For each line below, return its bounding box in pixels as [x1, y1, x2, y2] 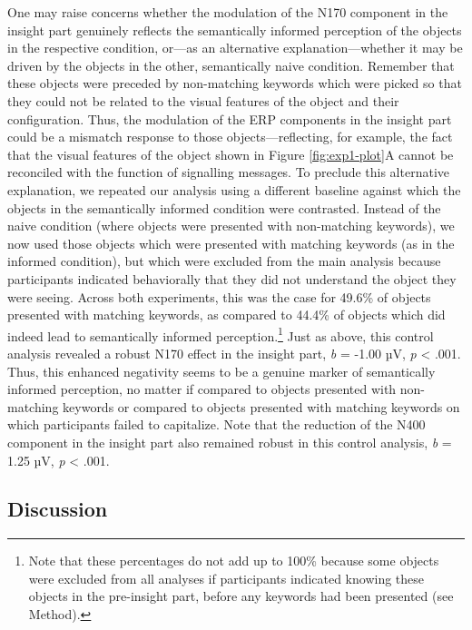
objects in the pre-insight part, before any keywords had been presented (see [28, 586, 454, 605]
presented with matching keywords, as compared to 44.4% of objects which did [7, 305, 446, 324]
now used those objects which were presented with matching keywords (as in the [7, 233, 455, 252]
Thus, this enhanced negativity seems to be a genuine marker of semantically [7, 361, 436, 380]
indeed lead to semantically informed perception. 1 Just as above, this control [7, 323, 434, 345]
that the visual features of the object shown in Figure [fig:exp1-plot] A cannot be [7, 144, 454, 163]
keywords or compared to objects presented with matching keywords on [63, 397, 460, 416]
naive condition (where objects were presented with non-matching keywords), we [7, 216, 455, 235]
